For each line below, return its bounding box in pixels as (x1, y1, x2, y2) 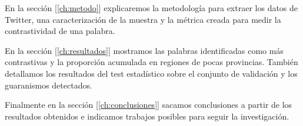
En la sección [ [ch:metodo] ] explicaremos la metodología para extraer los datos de (5, 2, 298, 13)
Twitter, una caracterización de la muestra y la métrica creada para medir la (5, 13, 281, 25)
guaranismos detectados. (5, 79, 92, 91)
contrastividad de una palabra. (5, 25, 115, 37)
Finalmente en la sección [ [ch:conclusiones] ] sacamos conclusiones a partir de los (5, 98, 292, 111)
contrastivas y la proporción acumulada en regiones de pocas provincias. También (5, 56, 298, 68)
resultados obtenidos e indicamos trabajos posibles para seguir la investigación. (5, 110, 289, 122)
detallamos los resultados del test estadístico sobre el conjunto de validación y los (5, 67, 298, 79)
